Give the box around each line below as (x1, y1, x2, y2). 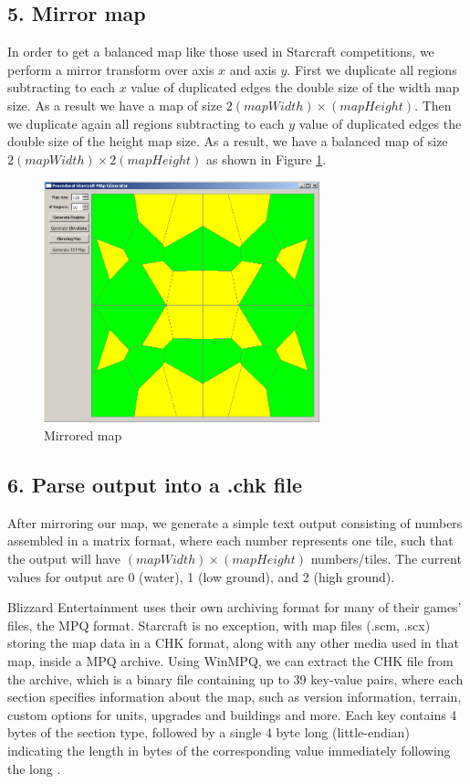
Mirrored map (44, 426, 122, 445)
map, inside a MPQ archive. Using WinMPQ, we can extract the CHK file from (7, 652, 454, 670)
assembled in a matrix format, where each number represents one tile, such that (7, 531, 454, 550)
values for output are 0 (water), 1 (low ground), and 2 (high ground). (7, 567, 395, 586)
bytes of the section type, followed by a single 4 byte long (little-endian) (7, 723, 410, 742)
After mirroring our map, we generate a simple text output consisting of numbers (7, 513, 463, 532)
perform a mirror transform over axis (7, 59, 214, 79)
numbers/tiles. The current (310, 549, 462, 568)
